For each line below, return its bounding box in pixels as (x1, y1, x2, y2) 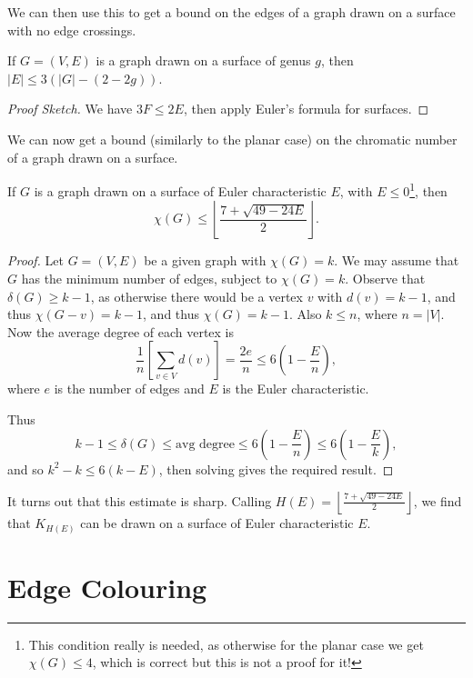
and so (7, 459, 44, 478)
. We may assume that (334, 251, 459, 270)
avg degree (176, 437, 235, 451)
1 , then (409, 179, 448, 200)
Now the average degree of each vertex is (7, 322, 235, 341)
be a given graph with (144, 251, 267, 270)
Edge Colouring (7, 568, 207, 605)
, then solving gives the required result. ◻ (158, 459, 394, 478)
